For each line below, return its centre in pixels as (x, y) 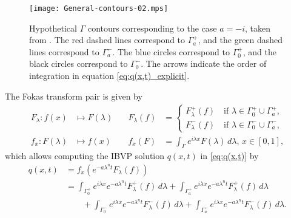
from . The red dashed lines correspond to (107, 40)
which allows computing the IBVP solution (85, 156)
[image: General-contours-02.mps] (99, 9)
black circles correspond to (79, 63)
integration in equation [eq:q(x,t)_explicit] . (109, 76)
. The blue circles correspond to (171, 51)
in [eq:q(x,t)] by (229, 156)
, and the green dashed (240, 40)
